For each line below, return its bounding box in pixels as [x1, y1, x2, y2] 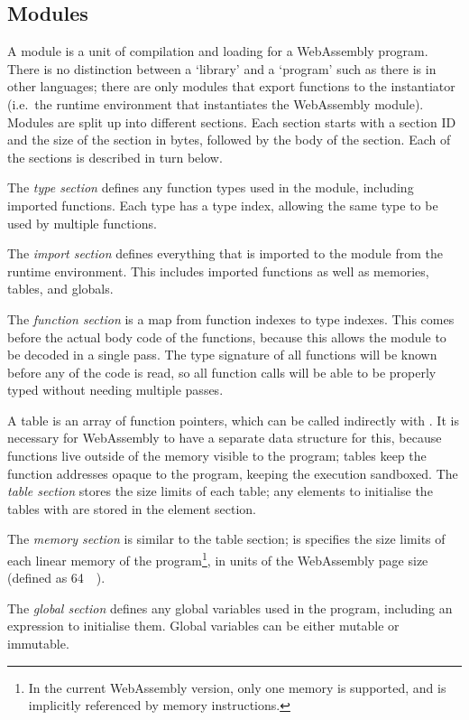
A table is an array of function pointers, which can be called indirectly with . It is [7, 410, 459, 429]
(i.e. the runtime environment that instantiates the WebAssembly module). [7, 94, 424, 113]
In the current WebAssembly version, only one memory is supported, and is [28, 678, 446, 697]
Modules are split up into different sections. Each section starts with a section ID [7, 112, 456, 131]
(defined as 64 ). [7, 568, 106, 587]
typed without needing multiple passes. [7, 380, 224, 399]
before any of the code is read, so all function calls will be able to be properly [7, 362, 437, 381]
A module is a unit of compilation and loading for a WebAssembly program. [7, 42, 428, 61]
